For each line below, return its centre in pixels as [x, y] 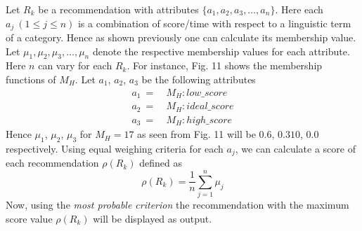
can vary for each [75, 65]
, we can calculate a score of [295, 148]
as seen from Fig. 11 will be [196, 134]
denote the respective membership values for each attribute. [221, 51]
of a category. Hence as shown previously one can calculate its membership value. [181, 37]
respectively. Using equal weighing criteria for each [115, 148]
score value [29, 218]
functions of [31, 79]
